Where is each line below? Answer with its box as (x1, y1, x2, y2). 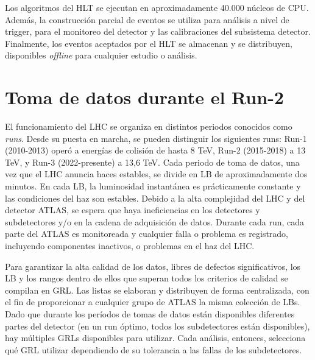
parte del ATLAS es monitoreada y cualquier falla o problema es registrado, (5, 227, 289, 240)
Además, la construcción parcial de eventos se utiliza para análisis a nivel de (5, 13, 289, 26)
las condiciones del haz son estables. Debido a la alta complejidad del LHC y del (5, 191, 305, 204)
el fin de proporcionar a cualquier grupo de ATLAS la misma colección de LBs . (5, 295, 300, 308)
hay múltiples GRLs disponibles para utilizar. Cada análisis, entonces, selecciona (5, 331, 306, 344)
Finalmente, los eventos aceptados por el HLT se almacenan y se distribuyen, (5, 37, 292, 49)
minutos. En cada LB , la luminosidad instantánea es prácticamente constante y (5, 180, 301, 192)
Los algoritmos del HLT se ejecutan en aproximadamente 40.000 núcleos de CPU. (5, 1, 309, 13)
